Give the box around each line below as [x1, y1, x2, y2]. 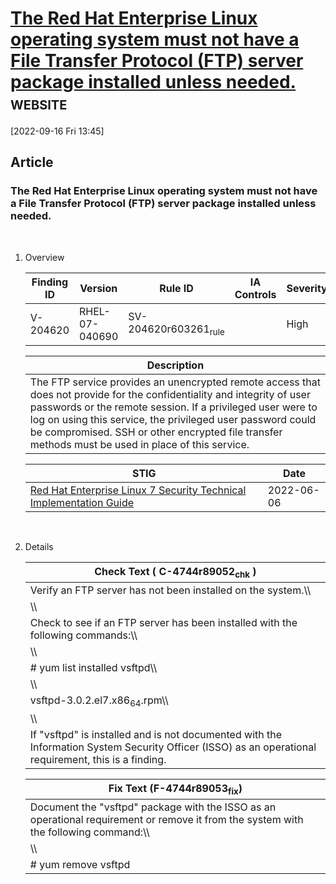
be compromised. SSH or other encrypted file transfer [29, 425, 283, 439]
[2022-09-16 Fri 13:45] [10, 125, 105, 137]
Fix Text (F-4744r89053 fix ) [108, 782, 243, 797]
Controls [234, 287, 277, 301]
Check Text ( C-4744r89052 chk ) [94, 564, 257, 580]
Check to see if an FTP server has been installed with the [29, 615, 298, 629]
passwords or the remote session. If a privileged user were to [29, 400, 318, 414]
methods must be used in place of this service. [29, 437, 250, 451]
